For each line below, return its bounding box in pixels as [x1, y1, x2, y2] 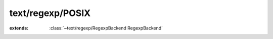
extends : [9, 25, 29, 31]
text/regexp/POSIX [9, 7, 91, 18]
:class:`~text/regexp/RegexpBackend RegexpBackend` [49, 25, 163, 31]
